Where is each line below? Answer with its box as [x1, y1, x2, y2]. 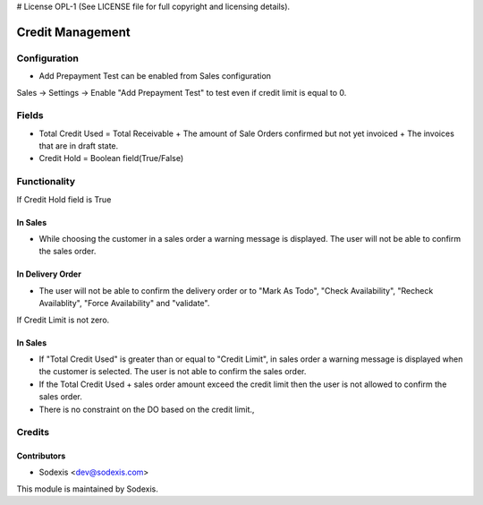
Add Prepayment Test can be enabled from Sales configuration [38, 71, 272, 81]
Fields [16, 109, 44, 122]
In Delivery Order [16, 269, 82, 279]
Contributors [16, 450, 66, 461]
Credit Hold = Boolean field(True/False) [38, 153, 183, 164]
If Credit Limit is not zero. [16, 314, 110, 325]
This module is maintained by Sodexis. [16, 484, 158, 494]
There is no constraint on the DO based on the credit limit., [38, 404, 255, 415]
